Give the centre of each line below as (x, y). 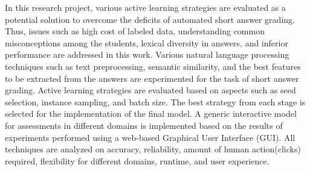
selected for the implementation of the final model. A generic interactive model (151, 113)
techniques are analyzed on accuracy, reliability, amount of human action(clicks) (153, 149)
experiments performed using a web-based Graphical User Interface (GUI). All (150, 137)
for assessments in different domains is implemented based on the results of (144, 125)
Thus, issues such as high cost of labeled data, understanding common (135, 31)
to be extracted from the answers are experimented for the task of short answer (152, 78)
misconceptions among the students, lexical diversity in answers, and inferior (147, 42)
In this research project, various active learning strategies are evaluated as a (146, 7)
